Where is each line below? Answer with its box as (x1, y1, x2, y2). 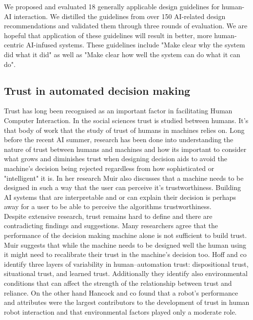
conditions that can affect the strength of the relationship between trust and (4, 278, 232, 288)
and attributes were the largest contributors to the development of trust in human (4, 297, 250, 307)
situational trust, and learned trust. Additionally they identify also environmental (4, 268, 248, 278)
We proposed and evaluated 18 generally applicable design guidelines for (4, 1, 220, 11)
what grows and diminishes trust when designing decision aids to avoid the (4, 153, 227, 164)
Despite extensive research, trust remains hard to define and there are (4, 211, 213, 221)
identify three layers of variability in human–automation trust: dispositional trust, (4, 258, 249, 269)
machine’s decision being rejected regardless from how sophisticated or (4, 163, 214, 173)
